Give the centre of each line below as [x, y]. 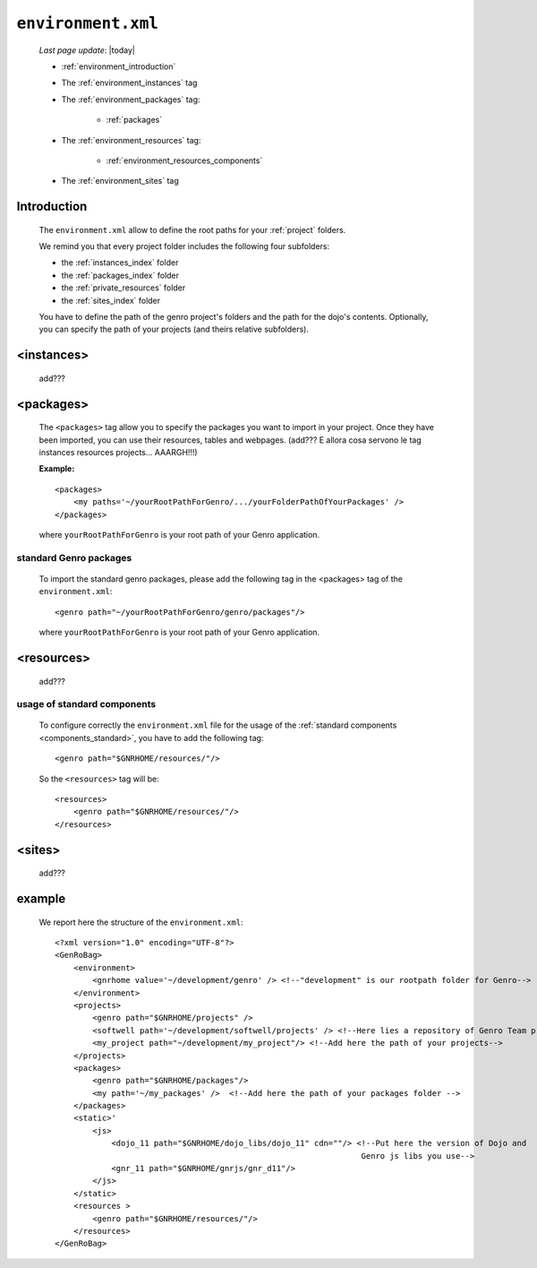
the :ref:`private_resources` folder [124, 288]
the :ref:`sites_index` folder [111, 300]
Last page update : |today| [87, 50]
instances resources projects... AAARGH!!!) [118, 453]
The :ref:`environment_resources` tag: [131, 140]
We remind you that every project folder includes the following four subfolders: [184, 246]
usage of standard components [86, 704]
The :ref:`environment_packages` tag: [131, 99]
